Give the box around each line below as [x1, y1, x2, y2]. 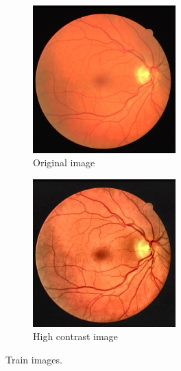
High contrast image [33, 329, 118, 344]
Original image [33, 155, 95, 170]
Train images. [5, 352, 62, 367]
